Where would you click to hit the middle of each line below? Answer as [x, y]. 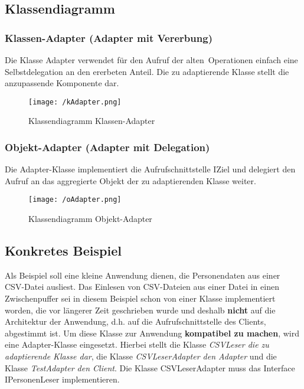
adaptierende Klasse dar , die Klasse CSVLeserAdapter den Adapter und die [141, 356]
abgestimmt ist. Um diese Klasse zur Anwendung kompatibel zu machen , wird [152, 333]
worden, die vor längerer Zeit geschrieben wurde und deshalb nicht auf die [140, 310]
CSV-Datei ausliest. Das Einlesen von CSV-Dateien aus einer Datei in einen [142, 287]
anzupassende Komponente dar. [62, 83]
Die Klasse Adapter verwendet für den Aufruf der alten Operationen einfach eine [151, 60]
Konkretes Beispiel [63, 251]
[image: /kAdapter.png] [75, 102]
